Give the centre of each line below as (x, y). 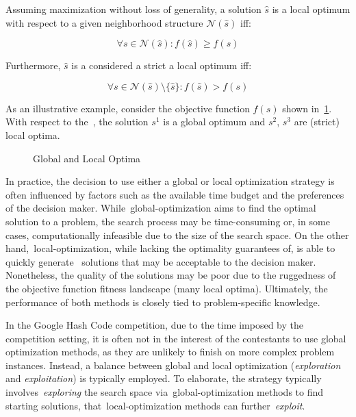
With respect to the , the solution (77, 122)
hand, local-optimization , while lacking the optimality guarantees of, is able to (170, 248)
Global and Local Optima (87, 158)
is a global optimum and (214, 122)
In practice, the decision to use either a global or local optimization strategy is (170, 181)
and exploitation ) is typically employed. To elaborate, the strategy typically (164, 378)
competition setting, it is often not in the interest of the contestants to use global (176, 338)
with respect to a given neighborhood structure (104, 22)
